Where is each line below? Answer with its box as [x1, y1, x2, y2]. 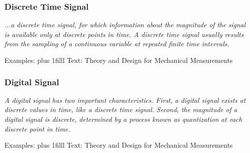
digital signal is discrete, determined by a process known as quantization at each [4, 114, 242, 124]
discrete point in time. [4, 123, 71, 134]
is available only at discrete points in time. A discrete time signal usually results [4, 29, 244, 39]
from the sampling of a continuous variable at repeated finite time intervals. [4, 38, 230, 49]
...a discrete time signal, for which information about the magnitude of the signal [4, 19, 246, 30]
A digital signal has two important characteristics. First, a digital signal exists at [4, 95, 246, 105]
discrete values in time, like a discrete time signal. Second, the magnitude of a [4, 104, 237, 115]
